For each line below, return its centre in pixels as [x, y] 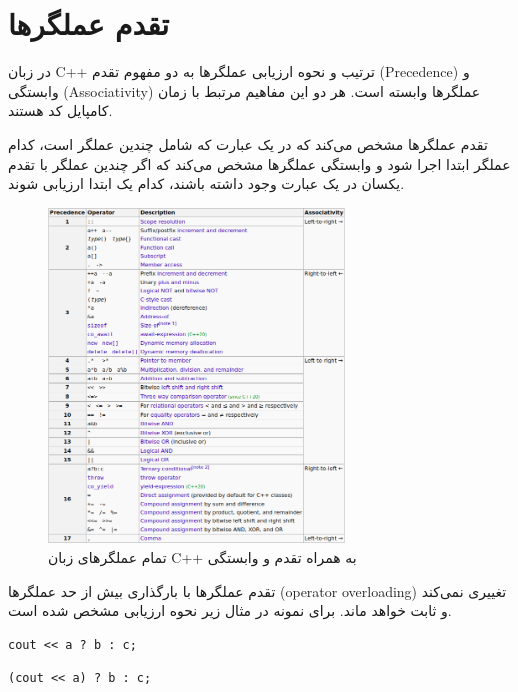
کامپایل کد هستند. [60, 110]
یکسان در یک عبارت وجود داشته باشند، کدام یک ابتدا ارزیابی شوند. [206, 183]
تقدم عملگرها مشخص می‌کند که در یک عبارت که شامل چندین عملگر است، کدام [248, 143]
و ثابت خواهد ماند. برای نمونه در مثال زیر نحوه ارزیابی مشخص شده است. [230, 610]
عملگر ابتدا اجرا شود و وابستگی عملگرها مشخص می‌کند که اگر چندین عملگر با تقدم [259, 163]
